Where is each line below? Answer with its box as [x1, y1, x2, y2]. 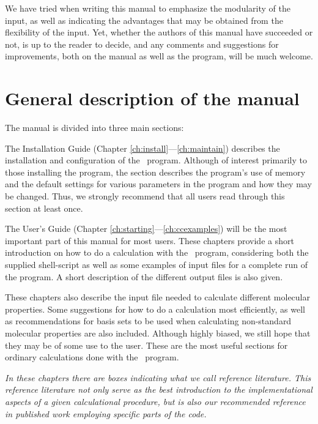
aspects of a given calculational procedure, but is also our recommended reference [5, 395, 306, 407]
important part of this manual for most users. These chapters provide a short [5, 234, 294, 247]
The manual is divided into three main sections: [5, 121, 184, 134]
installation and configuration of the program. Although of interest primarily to [5, 154, 307, 166]
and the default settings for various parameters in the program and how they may [5, 177, 312, 190]
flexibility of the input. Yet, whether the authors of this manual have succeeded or [5, 26, 313, 39]
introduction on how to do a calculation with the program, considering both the [5, 246, 309, 259]
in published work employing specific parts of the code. [5, 407, 207, 420]
